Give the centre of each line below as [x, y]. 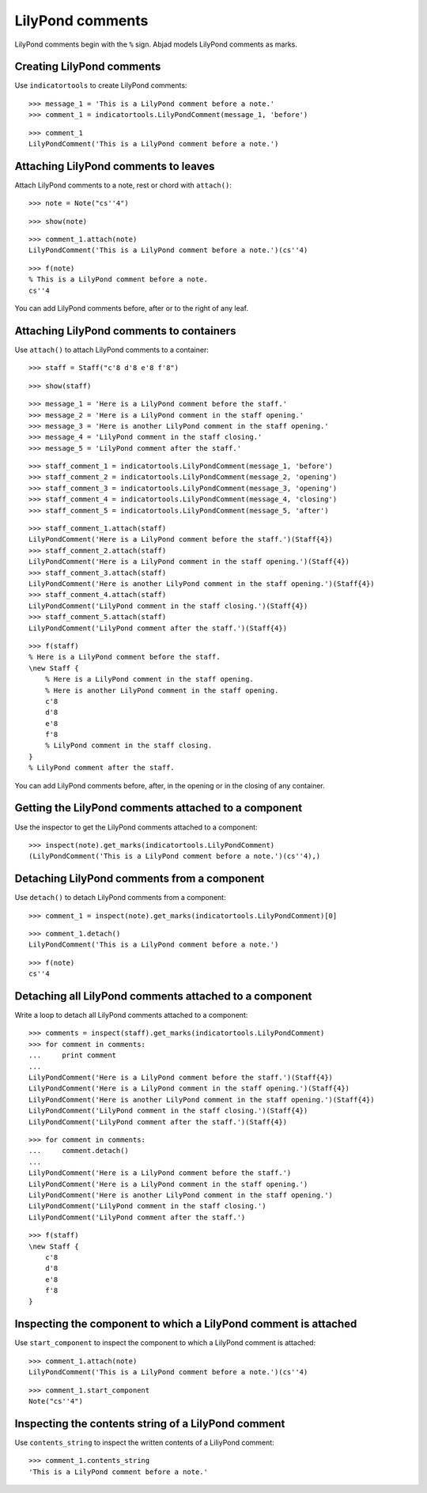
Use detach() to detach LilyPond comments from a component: [120, 898]
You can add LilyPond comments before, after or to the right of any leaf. [132, 308]
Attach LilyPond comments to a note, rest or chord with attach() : [123, 185]
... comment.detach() [79, 1151]
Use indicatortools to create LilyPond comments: [101, 85]
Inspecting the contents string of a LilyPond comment [150, 1423]
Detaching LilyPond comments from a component [140, 879]
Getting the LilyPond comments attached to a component [159, 808]
